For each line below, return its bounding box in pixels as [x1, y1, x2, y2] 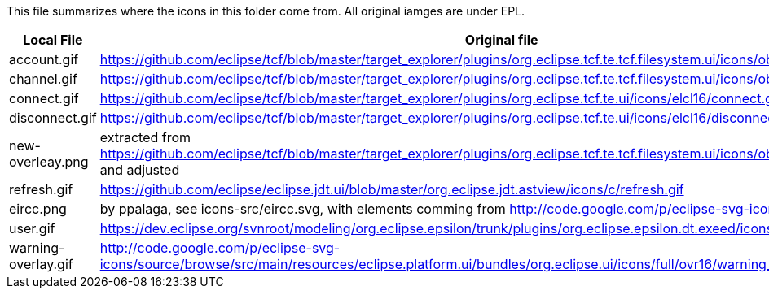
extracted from [99, 129, 191, 145]
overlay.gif [9, 256, 73, 272]
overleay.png [9, 154, 89, 170]
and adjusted [99, 162, 180, 178]
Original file [464, 32, 538, 48]
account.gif [9, 51, 79, 67]
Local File [23, 32, 83, 48]
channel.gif [9, 71, 77, 87]
